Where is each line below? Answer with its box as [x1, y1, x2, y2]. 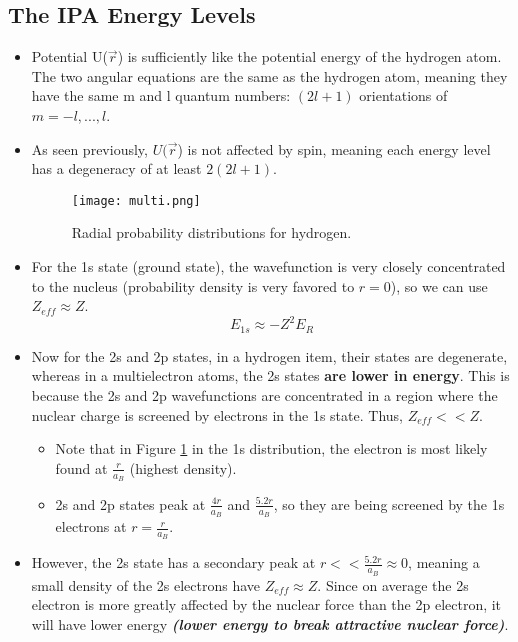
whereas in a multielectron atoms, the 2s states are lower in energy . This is [31, 365, 510, 386]
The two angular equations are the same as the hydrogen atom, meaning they [31, 65, 508, 86]
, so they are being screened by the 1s [273, 493, 505, 514]
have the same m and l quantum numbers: [31, 85, 291, 106]
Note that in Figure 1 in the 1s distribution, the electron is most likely [55, 438, 488, 459]
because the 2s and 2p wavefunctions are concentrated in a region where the [31, 384, 498, 405]
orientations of [359, 85, 448, 106]
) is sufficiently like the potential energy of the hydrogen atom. [117, 46, 502, 67]
